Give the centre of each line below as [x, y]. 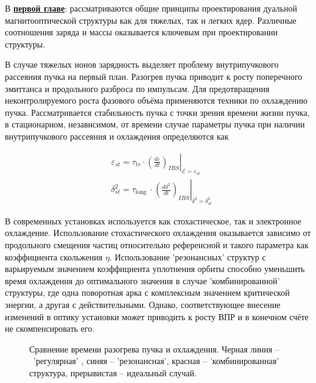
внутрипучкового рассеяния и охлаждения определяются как [117, 136]
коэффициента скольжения [54, 256]
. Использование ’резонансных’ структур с [188, 256]
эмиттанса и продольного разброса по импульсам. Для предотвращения [137, 88]
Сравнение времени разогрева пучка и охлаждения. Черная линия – [154, 349]
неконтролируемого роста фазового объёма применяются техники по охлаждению [156, 100]
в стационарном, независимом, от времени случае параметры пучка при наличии [155, 124]
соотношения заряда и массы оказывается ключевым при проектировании [142, 32]
